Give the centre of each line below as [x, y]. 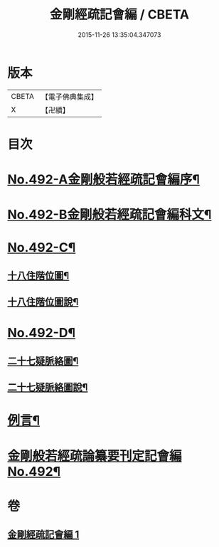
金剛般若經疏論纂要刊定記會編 [95, 456]
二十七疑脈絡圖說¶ [48, 387]
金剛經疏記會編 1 [43, 535]
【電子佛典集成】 [69, 97]
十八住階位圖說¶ [43, 302]
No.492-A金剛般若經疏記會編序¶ [104, 180]
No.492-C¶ [42, 248]
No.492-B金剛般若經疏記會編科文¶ [109, 215]
